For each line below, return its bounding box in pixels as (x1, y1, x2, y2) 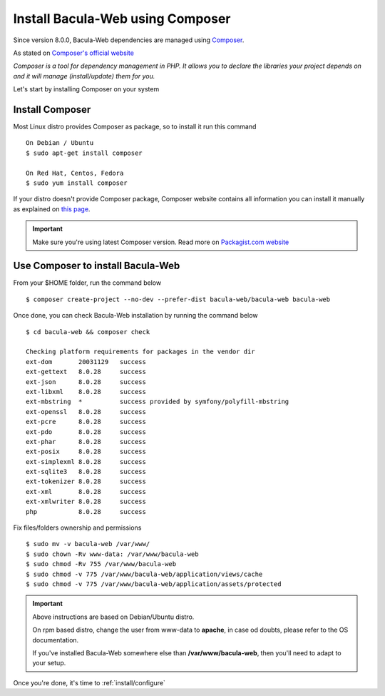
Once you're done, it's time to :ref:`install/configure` (13, 678, 165, 687)
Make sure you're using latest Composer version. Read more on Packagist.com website (32, 238, 289, 246)
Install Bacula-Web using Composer (13, 11, 231, 26)
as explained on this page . (13, 204, 91, 213)
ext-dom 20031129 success (26, 358, 146, 365)
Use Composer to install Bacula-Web (13, 260, 180, 272)
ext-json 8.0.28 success (26, 378, 146, 385)
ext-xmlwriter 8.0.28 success (26, 498, 146, 506)
